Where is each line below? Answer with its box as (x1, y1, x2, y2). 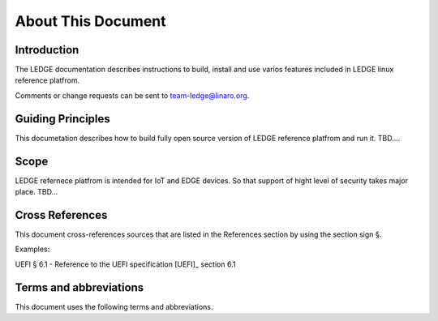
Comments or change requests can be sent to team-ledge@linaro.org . (15, 90, 250, 101)
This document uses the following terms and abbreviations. (15, 302, 213, 311)
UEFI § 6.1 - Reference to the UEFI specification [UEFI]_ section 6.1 (15, 259, 236, 269)
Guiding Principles (15, 112, 111, 126)
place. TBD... (15, 187, 58, 197)
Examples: (15, 244, 50, 255)
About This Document (15, 12, 166, 30)
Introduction (15, 43, 79, 57)
